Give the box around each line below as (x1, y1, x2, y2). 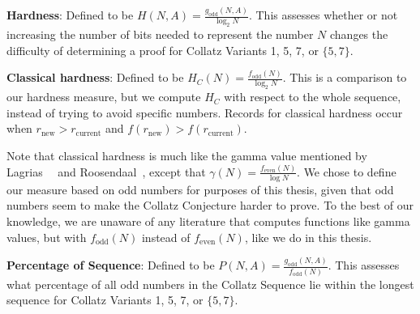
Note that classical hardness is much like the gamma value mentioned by (6, 147, 367, 164)
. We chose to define (297, 163, 396, 180)
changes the (330, 25, 388, 42)
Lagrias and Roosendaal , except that (6, 163, 206, 180)
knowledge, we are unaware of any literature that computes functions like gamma (6, 212, 410, 229)
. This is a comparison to (282, 69, 407, 86)
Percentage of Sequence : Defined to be (6, 257, 215, 274)
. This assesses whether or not (248, 6, 398, 23)
